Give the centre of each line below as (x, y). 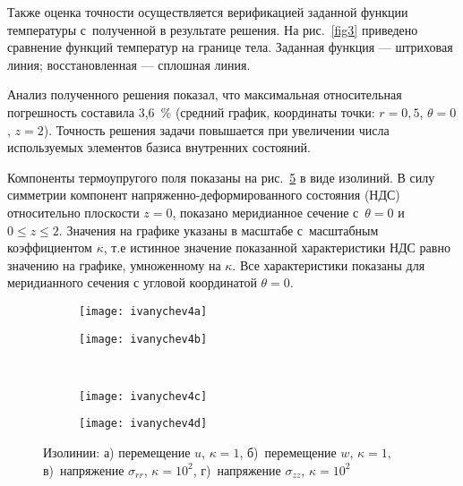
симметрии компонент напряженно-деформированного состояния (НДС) (204, 195)
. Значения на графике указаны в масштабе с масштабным (219, 230)
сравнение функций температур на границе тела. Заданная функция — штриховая (230, 47)
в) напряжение (84, 469)
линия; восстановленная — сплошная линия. (129, 64)
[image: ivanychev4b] (143, 339)
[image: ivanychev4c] (143, 396)
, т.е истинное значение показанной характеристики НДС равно (277, 247)
